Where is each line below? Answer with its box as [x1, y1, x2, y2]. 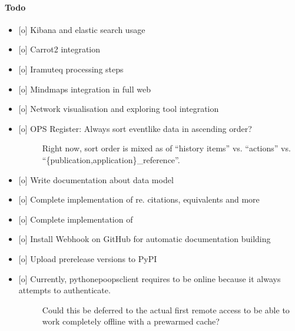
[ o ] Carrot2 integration [18, 43, 101, 55]
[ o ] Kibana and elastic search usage [18, 23, 145, 35]
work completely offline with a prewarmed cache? [42, 315, 220, 327]
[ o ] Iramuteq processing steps [18, 62, 124, 75]
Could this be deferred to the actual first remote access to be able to [42, 303, 290, 316]
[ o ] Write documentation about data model [18, 173, 174, 186]
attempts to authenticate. [18, 284, 111, 296]
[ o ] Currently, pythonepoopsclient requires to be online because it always [18, 272, 281, 284]
